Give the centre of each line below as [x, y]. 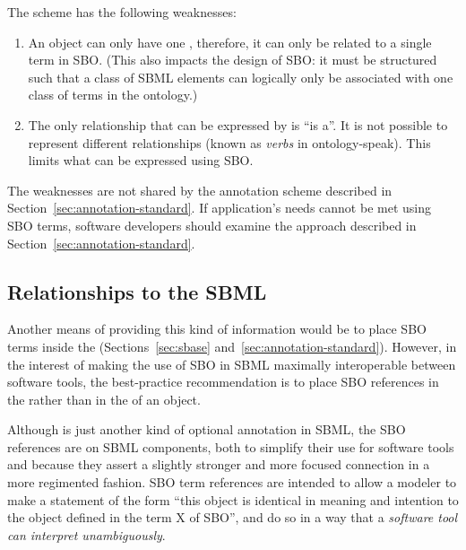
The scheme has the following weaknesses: [122, 12]
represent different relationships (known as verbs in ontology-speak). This [229, 142]
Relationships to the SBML [137, 291]
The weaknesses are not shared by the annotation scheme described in [200, 190]
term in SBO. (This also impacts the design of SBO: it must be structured [233, 60]
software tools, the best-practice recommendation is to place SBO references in [223, 382]
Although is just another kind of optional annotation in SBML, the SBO [207, 429]
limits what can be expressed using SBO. [141, 160]
